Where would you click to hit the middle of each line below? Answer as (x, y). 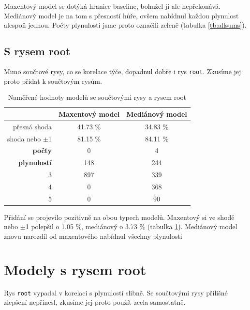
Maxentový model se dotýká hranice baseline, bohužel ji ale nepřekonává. (112, 6)
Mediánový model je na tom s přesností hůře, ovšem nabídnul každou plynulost (121, 15)
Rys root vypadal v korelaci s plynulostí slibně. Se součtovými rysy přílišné (116, 292)
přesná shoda (32, 126)
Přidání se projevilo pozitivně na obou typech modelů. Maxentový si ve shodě (119, 217)
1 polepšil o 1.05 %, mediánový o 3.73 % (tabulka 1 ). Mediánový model (131, 226)
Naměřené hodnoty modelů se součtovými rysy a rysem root (97, 97)
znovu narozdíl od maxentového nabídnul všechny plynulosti (93, 236)
